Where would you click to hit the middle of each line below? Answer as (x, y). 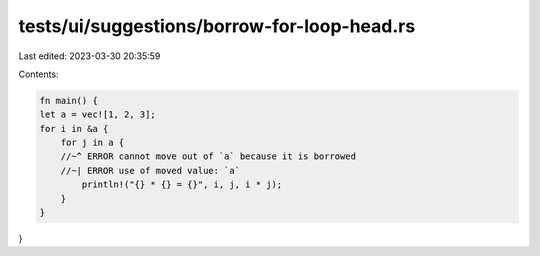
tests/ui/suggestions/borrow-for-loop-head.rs (217, 26)
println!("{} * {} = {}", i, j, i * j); (182, 184)
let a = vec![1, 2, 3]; (98, 114)
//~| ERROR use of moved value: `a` (150, 170)
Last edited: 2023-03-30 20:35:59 (89, 56)
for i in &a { (74, 128)
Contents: (38, 74)
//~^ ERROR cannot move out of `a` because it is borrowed (208, 156)
